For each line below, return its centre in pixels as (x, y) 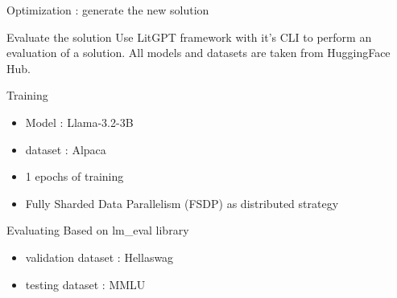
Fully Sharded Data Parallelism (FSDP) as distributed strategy (182, 203)
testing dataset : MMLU (85, 284)
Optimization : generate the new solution (108, 10)
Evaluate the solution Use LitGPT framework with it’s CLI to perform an (189, 37)
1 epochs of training (74, 176)
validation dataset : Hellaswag (99, 257)
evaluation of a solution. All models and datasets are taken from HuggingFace (198, 53)
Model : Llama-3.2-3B (79, 122)
